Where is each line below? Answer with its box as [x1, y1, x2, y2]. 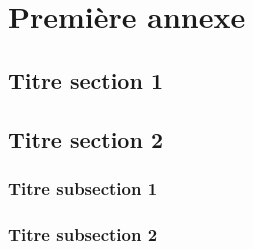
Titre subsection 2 [8, 221, 158, 246]
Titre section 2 [8, 123, 163, 154]
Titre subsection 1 [8, 175, 158, 200]
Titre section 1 [8, 64, 163, 95]
